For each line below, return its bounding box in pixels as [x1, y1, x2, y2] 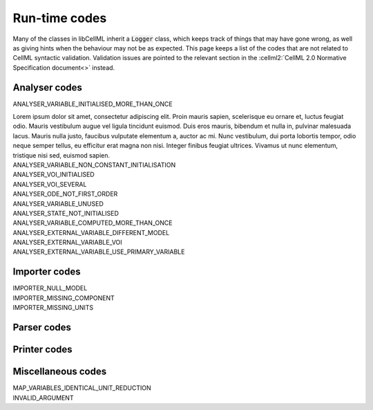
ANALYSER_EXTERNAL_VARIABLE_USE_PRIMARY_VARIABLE [12, 248, 185, 256]
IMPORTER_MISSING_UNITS [12, 304, 94, 312]
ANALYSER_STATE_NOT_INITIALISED [12, 209, 119, 217]
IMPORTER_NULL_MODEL [12, 284, 88, 292]
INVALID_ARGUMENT [12, 393, 74, 402]
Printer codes [12, 344, 73, 355]
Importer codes [12, 266, 81, 278]
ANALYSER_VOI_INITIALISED [12, 170, 95, 179]
